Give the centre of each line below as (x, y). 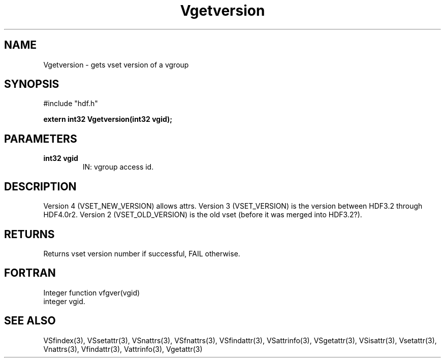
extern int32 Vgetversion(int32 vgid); (108, 119)
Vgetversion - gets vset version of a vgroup (116, 64)
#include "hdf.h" (71, 104)
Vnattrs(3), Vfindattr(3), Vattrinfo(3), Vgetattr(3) (123, 349)
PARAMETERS (41, 139)
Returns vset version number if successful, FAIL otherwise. (142, 253)
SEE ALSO (30, 321)
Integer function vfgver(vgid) (92, 292)
